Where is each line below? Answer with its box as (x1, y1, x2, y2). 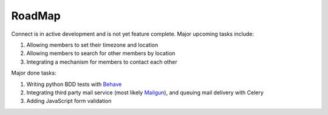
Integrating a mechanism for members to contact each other (26, 58, 177, 65)
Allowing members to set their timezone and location (26, 41, 159, 48)
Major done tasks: (11, 70, 56, 77)
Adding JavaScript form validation (26, 97, 112, 105)
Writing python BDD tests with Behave (26, 80, 122, 88)
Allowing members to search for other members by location (26, 50, 176, 57)
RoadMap (11, 9, 61, 22)
